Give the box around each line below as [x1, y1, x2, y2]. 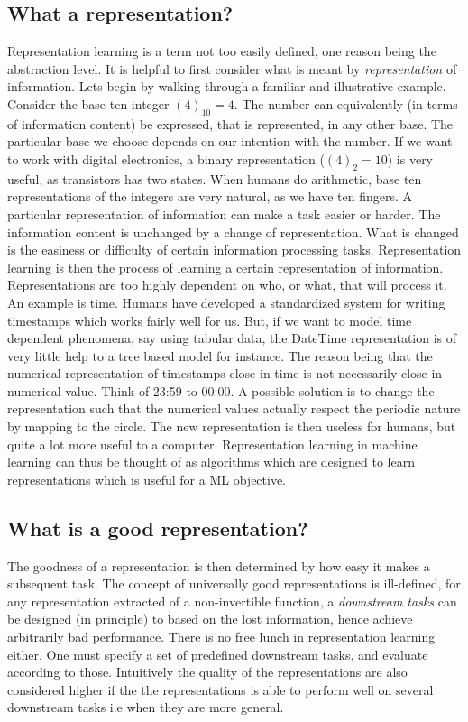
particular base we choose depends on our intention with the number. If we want [7, 132, 453, 151]
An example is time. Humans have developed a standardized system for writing [7, 292, 445, 311]
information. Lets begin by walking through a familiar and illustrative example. [7, 77, 446, 96]
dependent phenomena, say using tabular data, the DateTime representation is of [7, 329, 457, 347]
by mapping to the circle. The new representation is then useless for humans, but [7, 417, 456, 436]
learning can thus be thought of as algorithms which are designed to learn [7, 452, 415, 471]
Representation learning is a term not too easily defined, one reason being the [7, 42, 436, 60]
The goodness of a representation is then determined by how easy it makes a [7, 556, 430, 575]
